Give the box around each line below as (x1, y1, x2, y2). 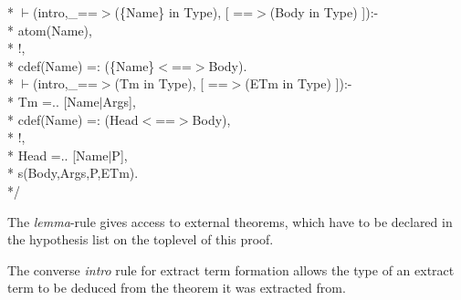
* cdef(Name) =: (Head (7, 109, 139, 129)
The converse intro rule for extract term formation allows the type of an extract (7, 260, 455, 279)
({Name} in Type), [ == (114, 3, 254, 21)
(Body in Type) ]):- (269, 3, 379, 21)
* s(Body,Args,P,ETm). (7, 163, 139, 182)
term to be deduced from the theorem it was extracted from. (7, 278, 346, 297)
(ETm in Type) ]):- (245, 74, 352, 93)
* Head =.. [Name (7, 145, 109, 164)
